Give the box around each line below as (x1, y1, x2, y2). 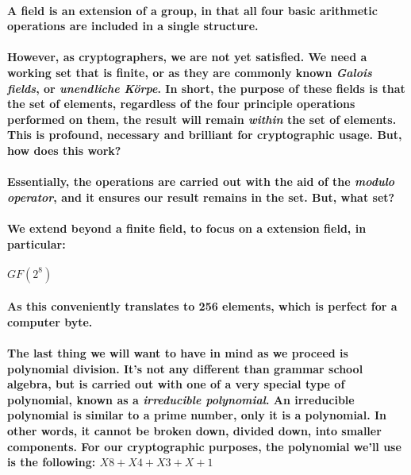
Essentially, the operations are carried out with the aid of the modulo (7, 173, 395, 190)
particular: (7, 235, 66, 252)
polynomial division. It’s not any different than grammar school (7, 360, 363, 377)
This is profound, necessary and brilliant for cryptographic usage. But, (7, 126, 402, 143)
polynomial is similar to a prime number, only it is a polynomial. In (7, 407, 387, 423)
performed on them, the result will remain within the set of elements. (7, 110, 397, 127)
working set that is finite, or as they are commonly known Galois (7, 64, 372, 80)
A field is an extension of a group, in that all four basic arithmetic (7, 2, 378, 18)
